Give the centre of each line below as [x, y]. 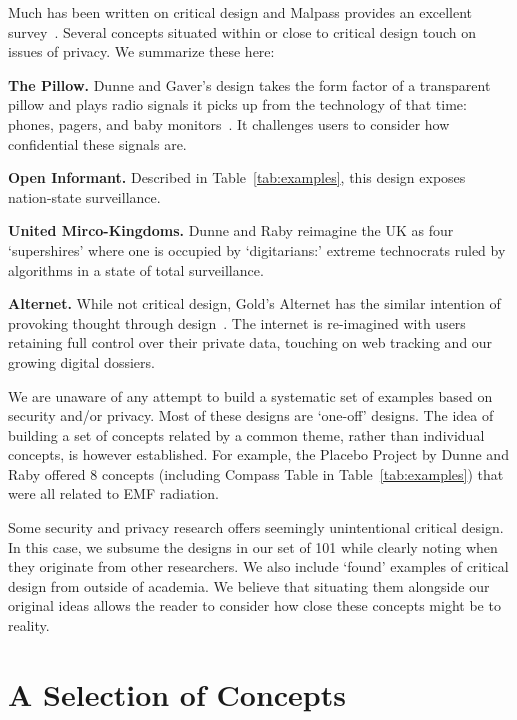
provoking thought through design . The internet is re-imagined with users [237, 322]
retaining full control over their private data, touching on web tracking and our [250, 342]
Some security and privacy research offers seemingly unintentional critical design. [256, 527]
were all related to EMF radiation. [113, 493]
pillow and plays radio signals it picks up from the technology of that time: [237, 104]
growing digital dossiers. [81, 361]
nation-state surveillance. [84, 196]
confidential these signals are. [97, 143]
